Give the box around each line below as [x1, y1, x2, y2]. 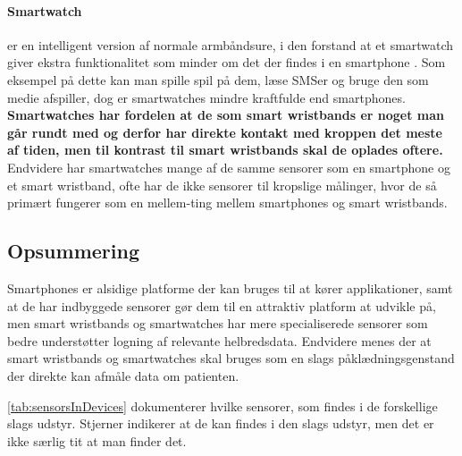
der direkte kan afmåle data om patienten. [7, 366, 239, 384]
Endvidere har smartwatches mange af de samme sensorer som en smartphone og [7, 157, 450, 176]
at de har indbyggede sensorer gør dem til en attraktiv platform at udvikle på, [7, 296, 436, 315]
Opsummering [7, 237, 139, 265]
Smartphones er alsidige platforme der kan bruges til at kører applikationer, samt [7, 278, 453, 297]
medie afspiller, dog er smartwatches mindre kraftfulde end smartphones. [7, 88, 406, 106]
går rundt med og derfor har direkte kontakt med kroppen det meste [7, 122, 442, 141]
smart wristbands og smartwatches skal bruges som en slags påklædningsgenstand [7, 349, 455, 367]
